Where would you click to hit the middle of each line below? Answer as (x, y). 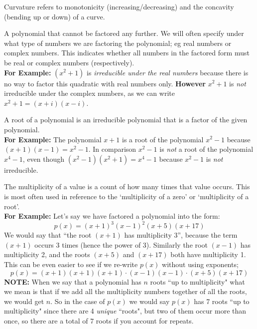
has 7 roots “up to (222, 301)
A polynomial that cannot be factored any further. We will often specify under (124, 33)
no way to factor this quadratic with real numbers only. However (105, 83)
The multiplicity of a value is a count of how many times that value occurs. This (127, 186)
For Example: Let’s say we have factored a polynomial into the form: (112, 216)
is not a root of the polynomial (206, 149)
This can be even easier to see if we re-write (71, 264)
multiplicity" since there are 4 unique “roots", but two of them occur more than (125, 311)
